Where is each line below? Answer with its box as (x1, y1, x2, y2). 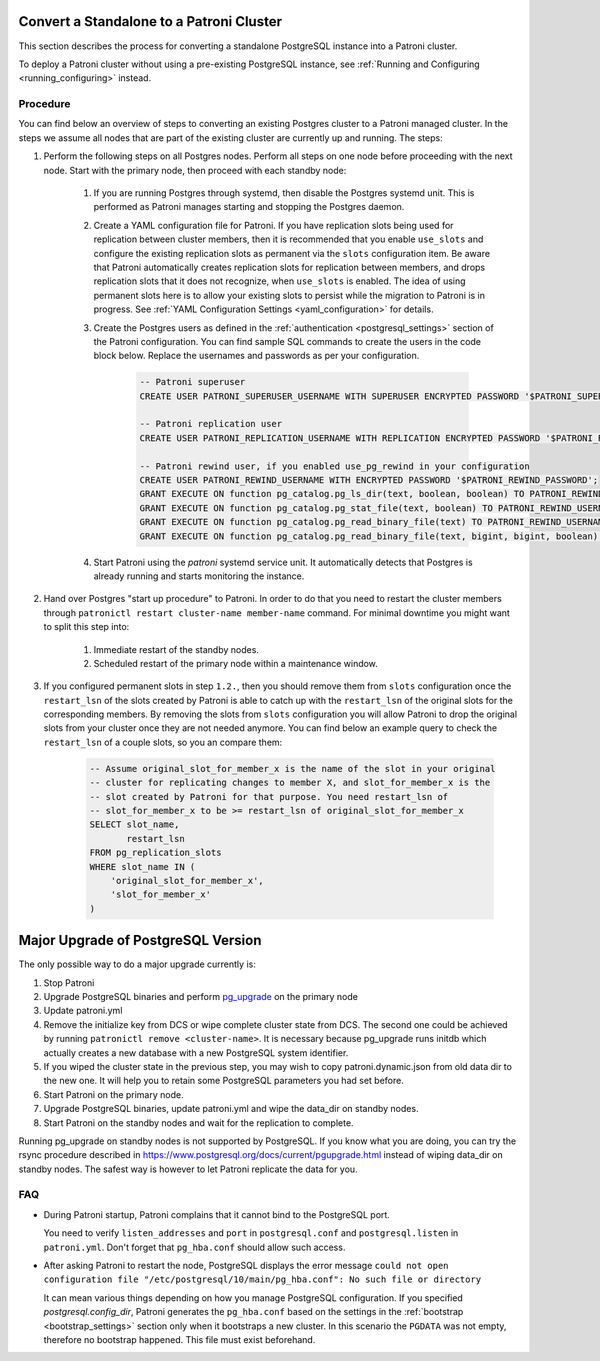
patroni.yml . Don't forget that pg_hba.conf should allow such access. (43, 1241, 346, 1253)
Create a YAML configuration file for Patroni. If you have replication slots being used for (93, 219, 454, 231)
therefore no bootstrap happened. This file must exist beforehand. (43, 1333, 316, 1345)
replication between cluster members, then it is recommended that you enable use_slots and (93, 233, 484, 245)
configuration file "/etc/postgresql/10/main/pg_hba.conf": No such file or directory (43, 1274, 482, 1285)
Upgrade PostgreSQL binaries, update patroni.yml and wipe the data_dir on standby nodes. (43, 1103, 419, 1115)
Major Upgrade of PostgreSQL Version (18, 932, 262, 949)
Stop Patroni (43, 976, 95, 989)
